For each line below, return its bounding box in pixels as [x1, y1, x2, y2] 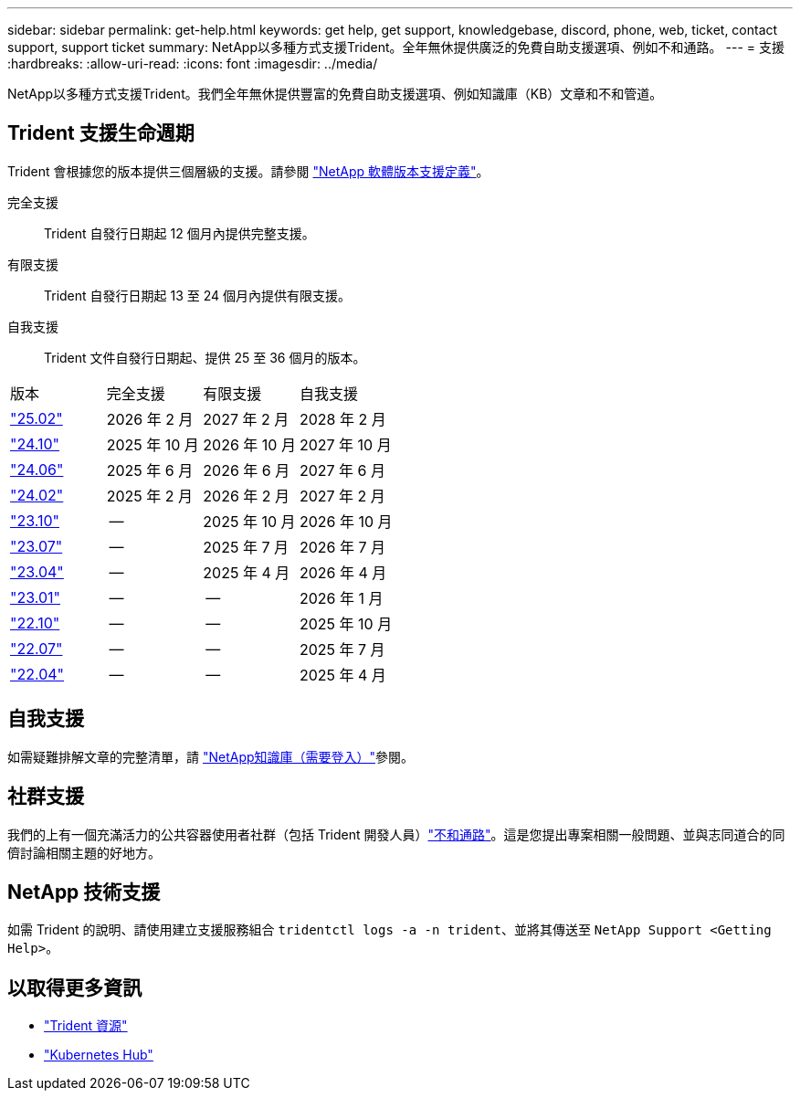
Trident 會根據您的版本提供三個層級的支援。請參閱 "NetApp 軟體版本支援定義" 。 [7, 163, 489, 179]
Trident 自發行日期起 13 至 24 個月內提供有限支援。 [44, 287, 352, 303]
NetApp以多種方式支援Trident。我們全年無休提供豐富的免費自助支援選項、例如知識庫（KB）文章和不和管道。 [7, 86, 663, 101]
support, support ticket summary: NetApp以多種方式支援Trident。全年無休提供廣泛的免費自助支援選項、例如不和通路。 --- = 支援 [7, 39, 784, 55]
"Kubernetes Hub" [44, 1047, 153, 1063]
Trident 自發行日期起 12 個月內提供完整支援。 [44, 225, 315, 241]
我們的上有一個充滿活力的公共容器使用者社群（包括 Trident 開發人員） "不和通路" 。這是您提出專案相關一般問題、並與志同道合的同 [7, 826, 785, 842]
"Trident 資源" [44, 1018, 128, 1034]
